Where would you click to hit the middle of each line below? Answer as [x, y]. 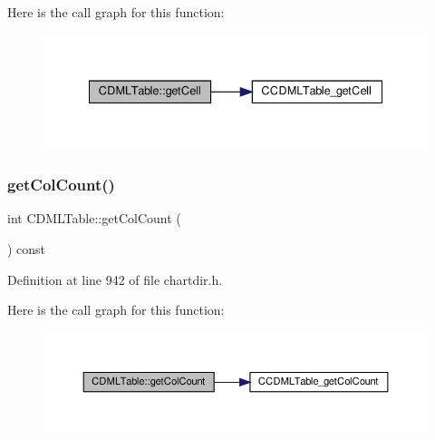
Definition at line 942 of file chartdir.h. [115, 279]
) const [27, 248]
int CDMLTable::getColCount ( [94, 218]
